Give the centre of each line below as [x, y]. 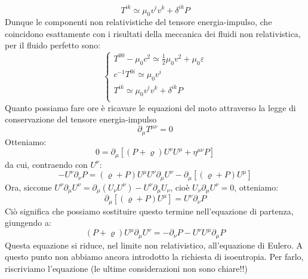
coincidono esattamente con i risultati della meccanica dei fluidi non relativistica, [153, 33]
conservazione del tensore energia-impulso [81, 119]
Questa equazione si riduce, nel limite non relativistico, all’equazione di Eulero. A [154, 245]
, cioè [180, 187]
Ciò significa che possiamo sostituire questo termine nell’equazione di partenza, [149, 211]
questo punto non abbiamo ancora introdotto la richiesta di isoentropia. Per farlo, [154, 257]
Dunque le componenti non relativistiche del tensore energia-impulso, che [138, 22]
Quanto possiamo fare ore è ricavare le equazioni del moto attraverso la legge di [150, 107]
